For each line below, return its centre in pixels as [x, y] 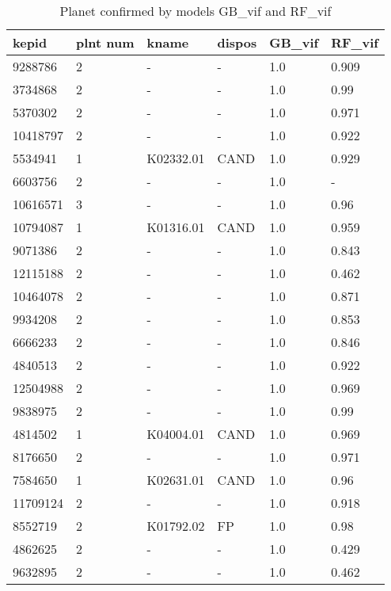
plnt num [105, 42]
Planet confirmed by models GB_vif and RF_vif [195, 11]
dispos [237, 42]
